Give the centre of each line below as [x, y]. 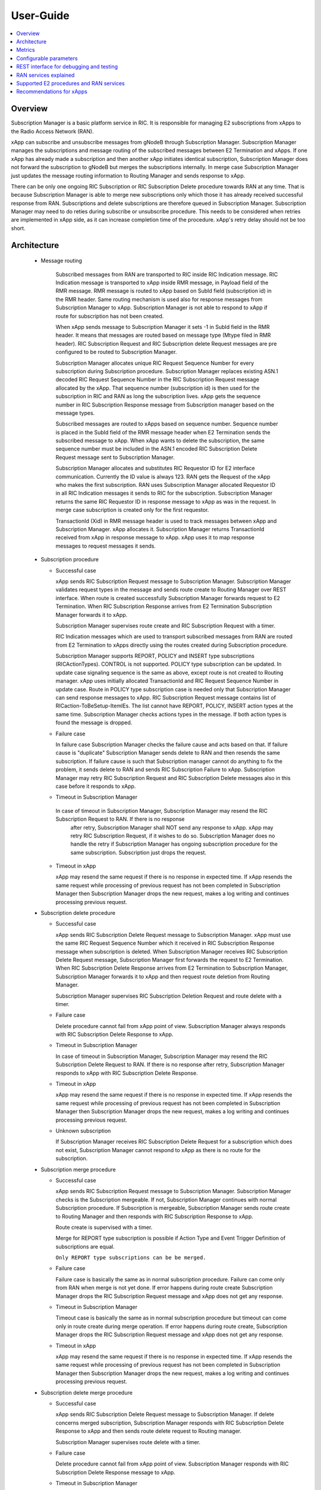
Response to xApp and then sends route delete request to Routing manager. [149, 1431]
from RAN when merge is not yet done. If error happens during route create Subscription [164, 1288]
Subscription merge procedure [78, 1169]
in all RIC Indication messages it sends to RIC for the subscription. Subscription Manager [164, 493]
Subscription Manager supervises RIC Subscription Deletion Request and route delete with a [169, 996]
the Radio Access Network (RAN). [53, 131]
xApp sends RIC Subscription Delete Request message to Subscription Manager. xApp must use [173, 935]
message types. [75, 413]
